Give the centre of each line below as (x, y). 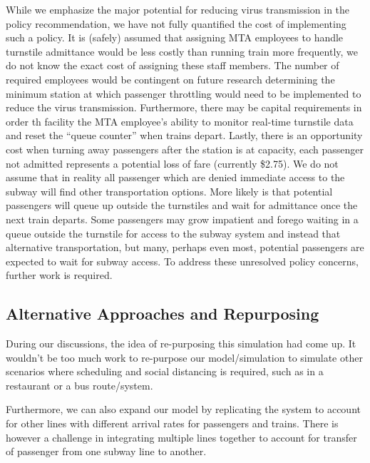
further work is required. (59, 275)
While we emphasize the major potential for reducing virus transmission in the (178, 9)
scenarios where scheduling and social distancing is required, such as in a (165, 371)
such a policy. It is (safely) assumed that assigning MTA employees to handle (175, 37)
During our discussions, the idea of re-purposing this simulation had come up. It (181, 344)
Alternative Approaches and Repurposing (163, 314)
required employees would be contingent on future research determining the (170, 79)
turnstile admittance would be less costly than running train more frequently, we (182, 51)
